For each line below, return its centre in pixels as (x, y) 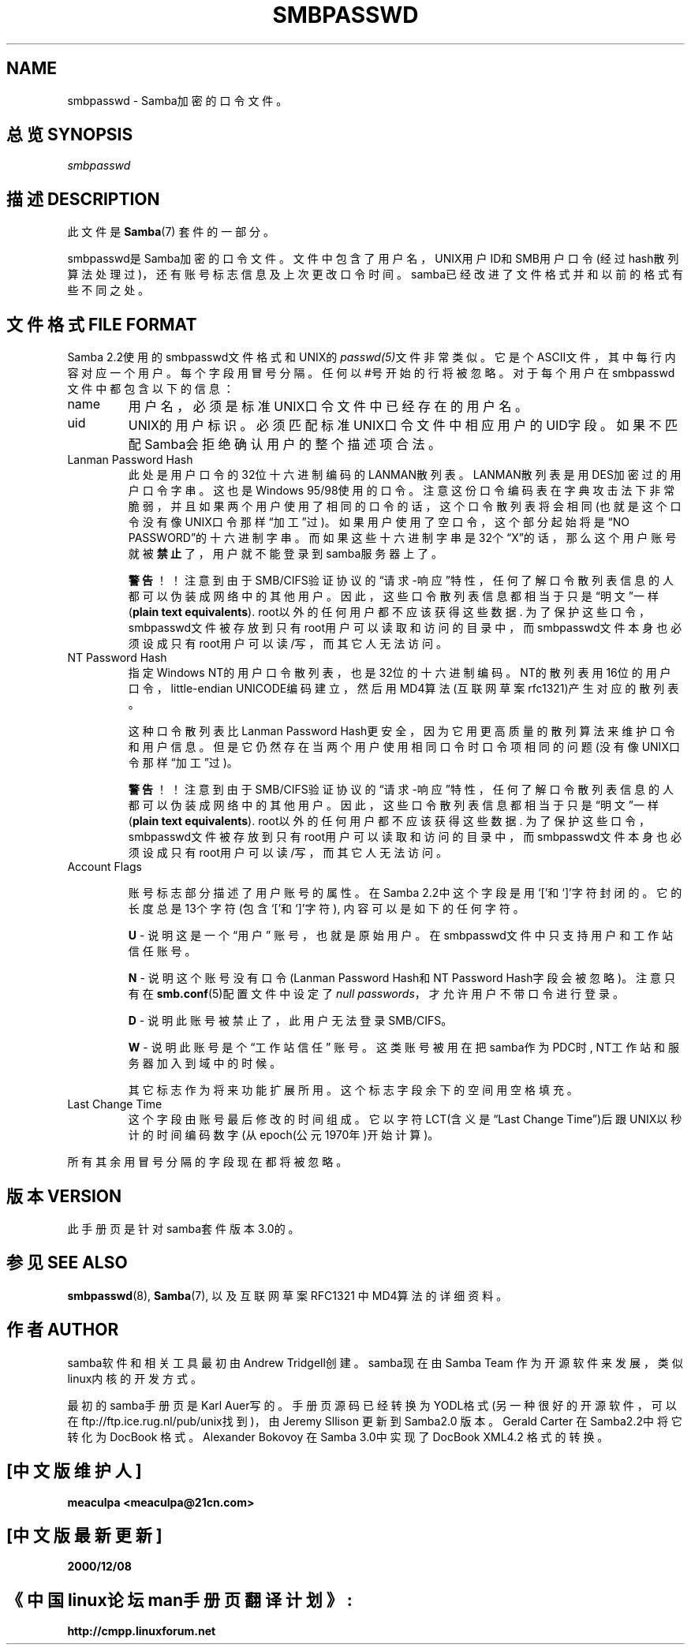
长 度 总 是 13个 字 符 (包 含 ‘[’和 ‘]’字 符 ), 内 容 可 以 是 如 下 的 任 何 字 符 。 (326, 909)
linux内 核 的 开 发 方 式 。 (134, 1378)
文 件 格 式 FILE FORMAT (102, 324)
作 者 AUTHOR (63, 1330)
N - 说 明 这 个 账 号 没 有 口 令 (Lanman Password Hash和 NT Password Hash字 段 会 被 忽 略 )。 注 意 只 (402, 978)
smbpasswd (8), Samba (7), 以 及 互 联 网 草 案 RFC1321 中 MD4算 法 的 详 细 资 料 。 (288, 1295)
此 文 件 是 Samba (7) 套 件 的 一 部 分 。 (171, 232)
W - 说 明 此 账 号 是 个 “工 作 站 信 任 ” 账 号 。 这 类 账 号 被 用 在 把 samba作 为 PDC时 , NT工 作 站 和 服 (403, 1048)
